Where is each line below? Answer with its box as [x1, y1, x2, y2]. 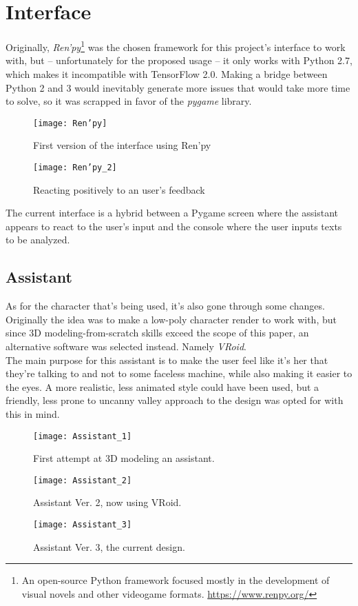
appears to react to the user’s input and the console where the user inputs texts [6, 219, 342, 233]
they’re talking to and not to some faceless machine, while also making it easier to [6, 366, 352, 381]
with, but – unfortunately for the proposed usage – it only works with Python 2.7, [6, 53, 352, 68]
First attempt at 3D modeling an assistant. [33, 451, 215, 465]
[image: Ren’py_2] [33, 163, 117, 172]
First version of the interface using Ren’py [33, 138, 211, 152]
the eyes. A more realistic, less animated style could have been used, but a [6, 379, 319, 394]
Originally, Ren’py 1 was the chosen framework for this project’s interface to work [6, 38, 346, 54]
